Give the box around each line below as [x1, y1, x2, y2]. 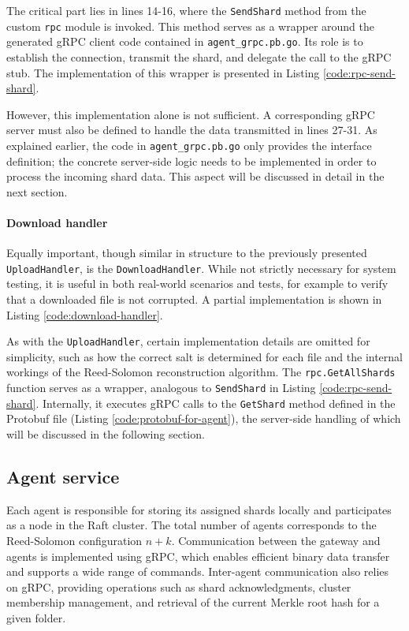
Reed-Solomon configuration [6, 532, 143, 548]
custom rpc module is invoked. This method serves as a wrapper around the [6, 17, 374, 34]
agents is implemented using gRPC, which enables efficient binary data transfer [6, 547, 390, 564]
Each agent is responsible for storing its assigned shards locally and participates [6, 501, 392, 517]
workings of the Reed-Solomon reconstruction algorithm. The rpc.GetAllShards [6, 364, 396, 380]
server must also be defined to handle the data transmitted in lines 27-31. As [6, 121, 377, 138]
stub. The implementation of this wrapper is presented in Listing [6, 64, 320, 80]
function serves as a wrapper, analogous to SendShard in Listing [6, 379, 316, 396]
